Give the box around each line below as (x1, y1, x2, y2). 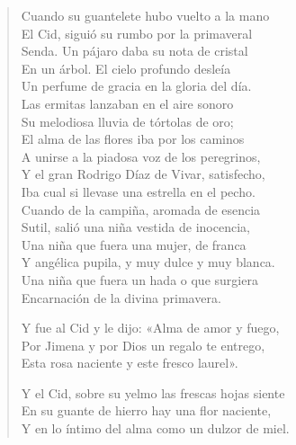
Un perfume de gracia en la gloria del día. (21, 76, 252, 95)
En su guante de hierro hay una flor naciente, (21, 401, 272, 420)
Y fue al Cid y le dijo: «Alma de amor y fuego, (21, 318, 280, 337)
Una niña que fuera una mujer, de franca (21, 235, 247, 254)
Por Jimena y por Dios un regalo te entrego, (21, 335, 265, 354)
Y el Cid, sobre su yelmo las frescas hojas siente (21, 383, 285, 402)
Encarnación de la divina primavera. (21, 288, 221, 307)
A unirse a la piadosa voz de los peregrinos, (21, 147, 261, 165)
